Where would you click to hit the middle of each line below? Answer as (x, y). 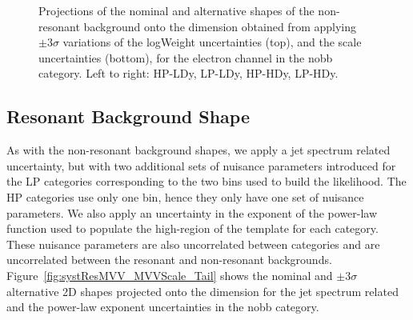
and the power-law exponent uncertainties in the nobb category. (163, 307)
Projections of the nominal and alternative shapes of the (176, 10)
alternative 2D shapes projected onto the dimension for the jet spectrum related (202, 291)
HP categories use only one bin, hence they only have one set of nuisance (185, 196)
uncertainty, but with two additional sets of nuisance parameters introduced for (201, 165)
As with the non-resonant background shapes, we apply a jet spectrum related (198, 150)
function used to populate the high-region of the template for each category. (192, 228)
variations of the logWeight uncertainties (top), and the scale (212, 42)
